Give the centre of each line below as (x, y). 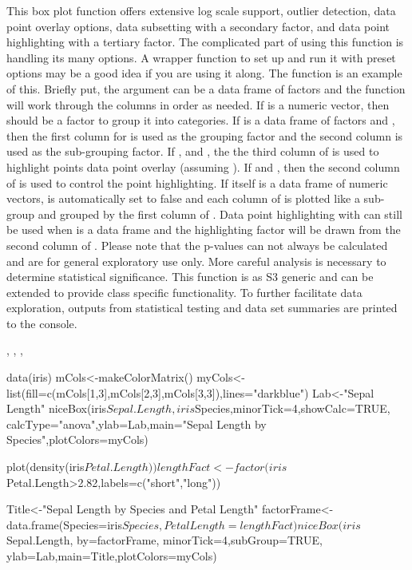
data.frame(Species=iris (64, 524)
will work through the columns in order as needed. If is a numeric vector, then (198, 104)
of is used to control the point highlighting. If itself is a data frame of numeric (197, 182)
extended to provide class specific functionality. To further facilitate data (184, 292)
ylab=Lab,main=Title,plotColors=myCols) (112, 556)
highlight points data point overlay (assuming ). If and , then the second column (203, 166)
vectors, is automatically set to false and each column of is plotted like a (183, 198)
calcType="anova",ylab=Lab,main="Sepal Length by (137, 424)
